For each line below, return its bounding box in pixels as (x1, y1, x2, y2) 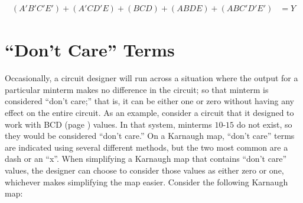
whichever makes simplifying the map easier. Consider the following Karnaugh (5, 175, 288, 188)
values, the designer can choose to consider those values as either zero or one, (5, 164, 284, 176)
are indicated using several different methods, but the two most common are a (5, 141, 288, 153)
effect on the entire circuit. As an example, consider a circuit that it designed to (5, 106, 294, 118)
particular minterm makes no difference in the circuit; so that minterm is (5, 83, 269, 95)
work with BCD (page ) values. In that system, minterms (5, 118, 212, 130)
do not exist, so (236, 118, 292, 130)
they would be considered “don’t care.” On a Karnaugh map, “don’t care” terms (5, 129, 295, 142)
